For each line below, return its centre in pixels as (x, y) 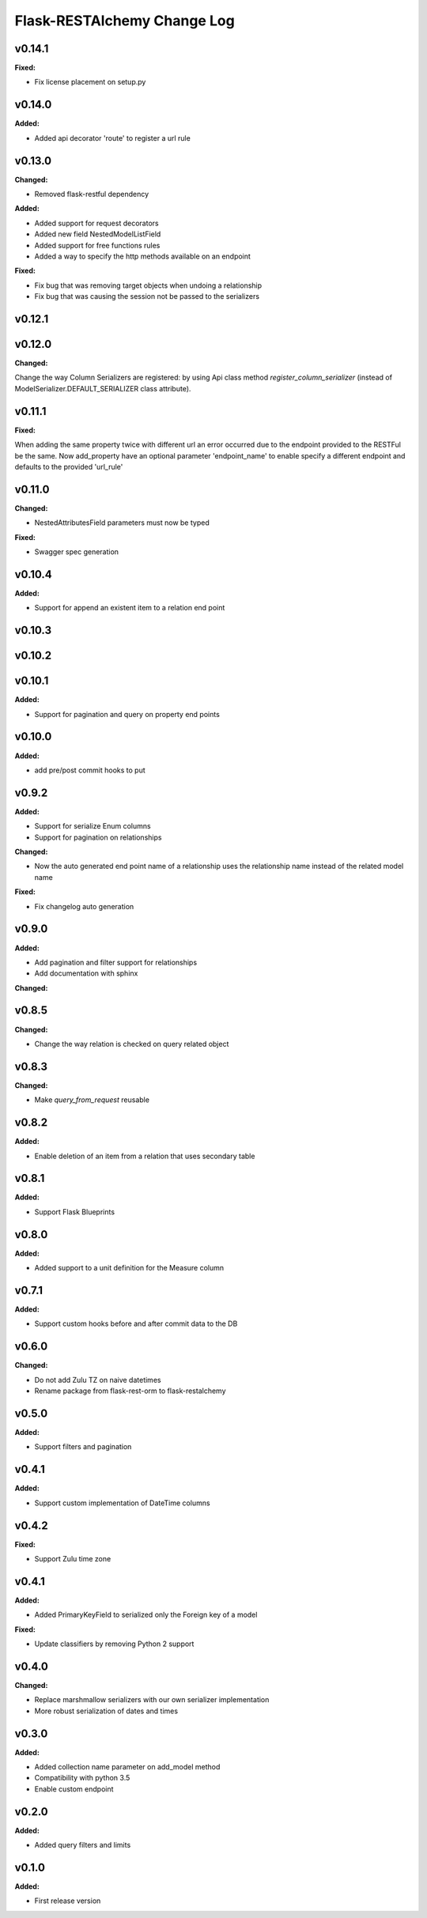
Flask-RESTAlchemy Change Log (125, 21)
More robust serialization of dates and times (106, 1711)
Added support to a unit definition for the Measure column (129, 1268)
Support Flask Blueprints (74, 1212)
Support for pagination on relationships (98, 837)
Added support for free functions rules (97, 245)
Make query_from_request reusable (92, 1100)
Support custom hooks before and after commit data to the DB (136, 1323)
